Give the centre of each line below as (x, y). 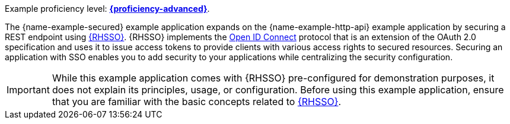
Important (28, 90)
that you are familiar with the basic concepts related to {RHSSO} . (197, 102)
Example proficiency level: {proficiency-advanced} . (107, 9)
